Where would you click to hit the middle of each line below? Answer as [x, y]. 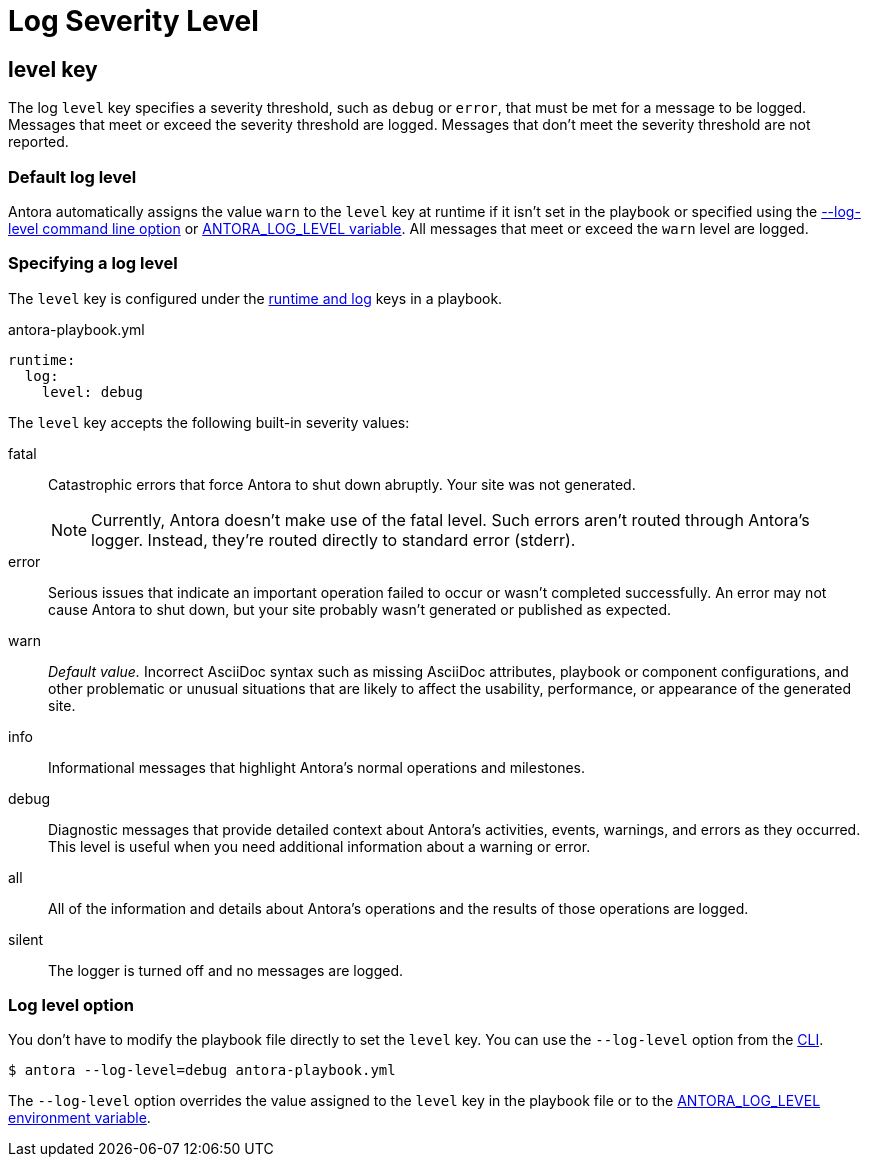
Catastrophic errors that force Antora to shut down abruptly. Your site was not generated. [342, 484]
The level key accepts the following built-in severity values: [209, 422]
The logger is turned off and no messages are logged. [226, 970]
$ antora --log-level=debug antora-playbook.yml [202, 1070]
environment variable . [79, 1118]
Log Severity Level [133, 21]
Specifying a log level [93, 263]
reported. [38, 142]
